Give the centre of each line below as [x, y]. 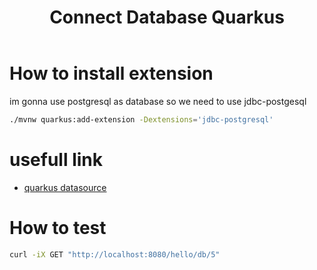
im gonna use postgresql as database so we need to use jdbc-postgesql [158, 101]
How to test [58, 227]
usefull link [56, 160]
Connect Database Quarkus [167, 17]
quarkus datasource [65, 187]
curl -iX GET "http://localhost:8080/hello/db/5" [115, 254]
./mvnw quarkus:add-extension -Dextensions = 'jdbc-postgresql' [141, 119]
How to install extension [111, 73]
